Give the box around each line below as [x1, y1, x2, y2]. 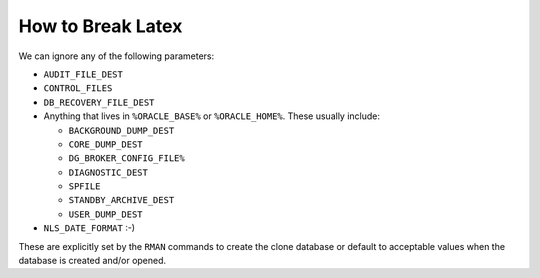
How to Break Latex [18, 15, 183, 37]
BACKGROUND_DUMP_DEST [68, 125, 175, 136]
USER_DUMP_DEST [68, 208, 144, 220]
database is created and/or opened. [18, 255, 167, 267]
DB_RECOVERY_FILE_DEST [43, 96, 155, 108]
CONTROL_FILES [43, 83, 113, 94]
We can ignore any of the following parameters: [18, 50, 215, 62]
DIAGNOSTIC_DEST [68, 166, 149, 178]
